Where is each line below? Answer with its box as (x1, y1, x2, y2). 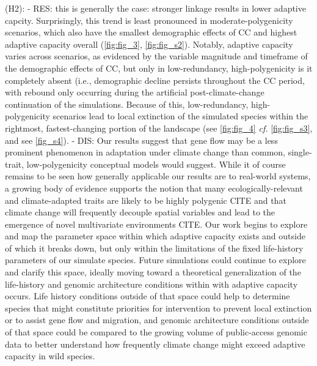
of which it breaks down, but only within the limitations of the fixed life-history (5, 241, 304, 254)
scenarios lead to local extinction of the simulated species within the (53, 110, 308, 122)
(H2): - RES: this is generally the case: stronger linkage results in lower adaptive (5, 2, 306, 14)
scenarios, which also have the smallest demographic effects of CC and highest (5, 26, 297, 39)
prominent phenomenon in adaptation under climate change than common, (5, 146, 286, 159)
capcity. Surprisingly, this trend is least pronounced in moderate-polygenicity (5, 13, 293, 26)
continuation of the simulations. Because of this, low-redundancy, (5, 97, 249, 110)
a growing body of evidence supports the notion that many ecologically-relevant (5, 181, 303, 194)
